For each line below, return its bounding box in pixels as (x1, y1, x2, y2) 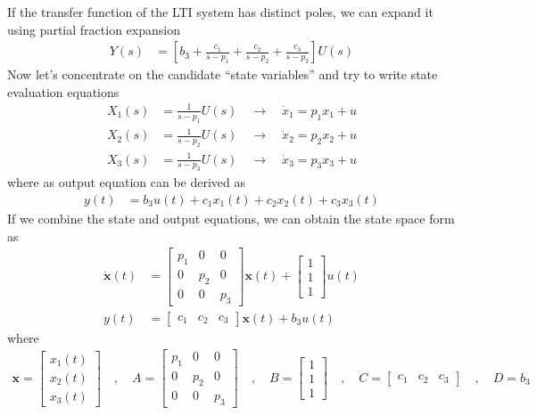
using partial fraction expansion (7, 20, 180, 38)
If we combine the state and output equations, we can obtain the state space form (7, 209, 455, 228)
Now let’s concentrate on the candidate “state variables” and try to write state (7, 65, 438, 84)
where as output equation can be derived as (7, 173, 246, 191)
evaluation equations (7, 82, 120, 101)
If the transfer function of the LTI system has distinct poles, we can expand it (7, 3, 434, 20)
